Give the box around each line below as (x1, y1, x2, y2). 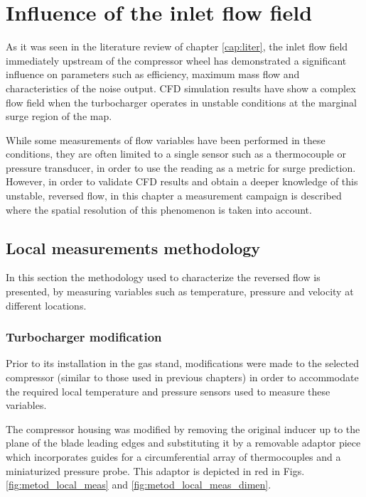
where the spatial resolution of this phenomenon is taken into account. (6, 202, 312, 217)
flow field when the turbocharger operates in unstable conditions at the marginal (6, 94, 357, 109)
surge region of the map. (6, 109, 112, 124)
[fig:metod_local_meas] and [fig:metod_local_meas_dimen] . (6, 477, 271, 492)
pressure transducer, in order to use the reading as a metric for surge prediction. (6, 160, 356, 175)
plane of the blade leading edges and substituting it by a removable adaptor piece (6, 435, 361, 450)
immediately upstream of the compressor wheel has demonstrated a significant (6, 53, 347, 67)
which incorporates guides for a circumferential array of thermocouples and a (6, 449, 341, 464)
